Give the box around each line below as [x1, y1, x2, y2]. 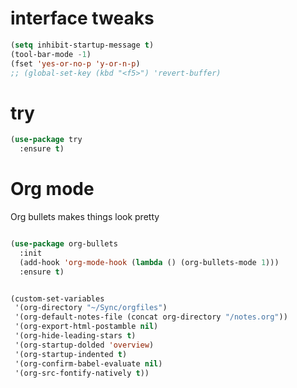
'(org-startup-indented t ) [14, 349, 128, 359]
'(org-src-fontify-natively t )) [14, 368, 150, 378]
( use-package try [10, 135, 83, 145]
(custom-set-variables [10, 293, 105, 304]
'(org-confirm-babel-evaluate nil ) [14, 358, 163, 369]
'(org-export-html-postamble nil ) [14, 322, 159, 332]
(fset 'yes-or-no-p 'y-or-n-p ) [10, 58, 141, 69]
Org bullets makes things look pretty [10, 211, 160, 223]
